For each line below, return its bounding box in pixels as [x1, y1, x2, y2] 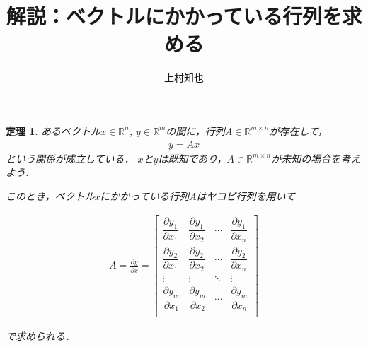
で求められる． [6, 329, 75, 343]
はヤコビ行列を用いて [196, 188, 296, 203]
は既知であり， [158, 151, 227, 165]
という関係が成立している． [6, 151, 134, 165]
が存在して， [269, 123, 328, 138]
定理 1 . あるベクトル [6, 123, 100, 138]
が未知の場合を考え [271, 151, 361, 165]
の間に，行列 [166, 123, 225, 138]
